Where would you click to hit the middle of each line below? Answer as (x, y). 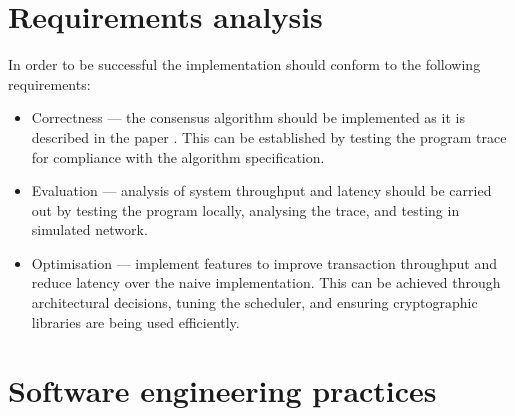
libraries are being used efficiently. (135, 321)
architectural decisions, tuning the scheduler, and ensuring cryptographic (254, 302)
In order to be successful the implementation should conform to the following (244, 64)
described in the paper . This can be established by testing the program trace (269, 136)
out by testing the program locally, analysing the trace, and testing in (245, 209)
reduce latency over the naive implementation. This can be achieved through (266, 282)
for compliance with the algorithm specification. (178, 156)
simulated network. (89, 229)
